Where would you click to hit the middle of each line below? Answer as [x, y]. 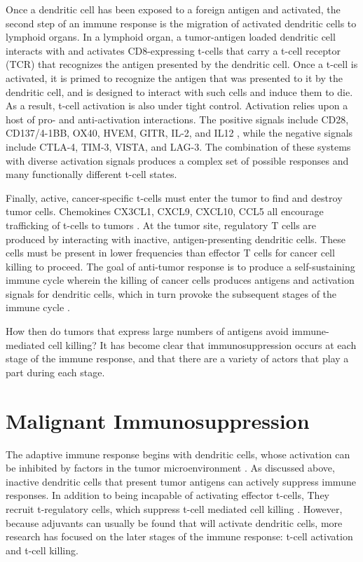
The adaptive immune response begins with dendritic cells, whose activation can [178, 454]
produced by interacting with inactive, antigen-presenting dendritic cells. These [176, 239]
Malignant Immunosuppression [158, 420]
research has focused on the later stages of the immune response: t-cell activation [179, 536]
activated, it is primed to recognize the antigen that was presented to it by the [174, 77]
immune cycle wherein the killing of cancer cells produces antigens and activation [180, 280]
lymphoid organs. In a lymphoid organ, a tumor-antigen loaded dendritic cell [171, 37]
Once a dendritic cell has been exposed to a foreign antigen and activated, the [173, 9]
